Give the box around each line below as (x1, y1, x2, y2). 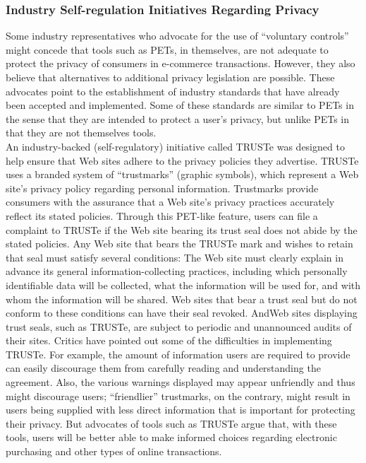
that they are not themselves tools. (6, 125, 157, 140)
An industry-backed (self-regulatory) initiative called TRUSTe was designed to (6, 139, 345, 153)
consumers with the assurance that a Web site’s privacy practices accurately (6, 194, 335, 209)
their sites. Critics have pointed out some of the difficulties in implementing (6, 333, 332, 348)
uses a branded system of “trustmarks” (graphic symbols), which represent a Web (6, 167, 359, 182)
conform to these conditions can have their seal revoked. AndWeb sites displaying (6, 305, 358, 320)
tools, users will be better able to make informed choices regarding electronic (6, 430, 337, 445)
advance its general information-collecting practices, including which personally (6, 264, 348, 279)
